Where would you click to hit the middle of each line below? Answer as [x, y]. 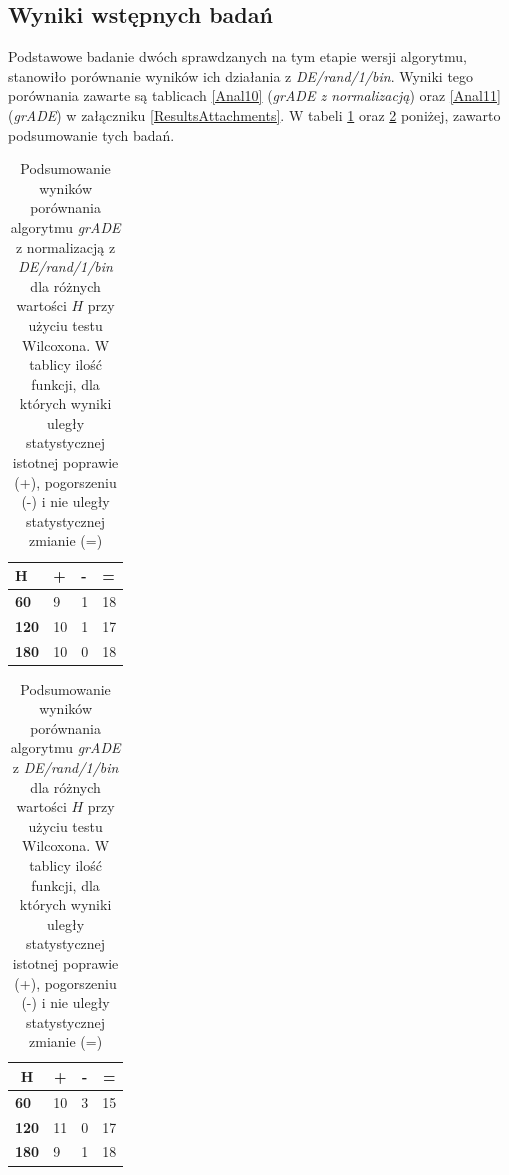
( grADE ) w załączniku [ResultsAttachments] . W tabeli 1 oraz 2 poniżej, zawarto [254, 114]
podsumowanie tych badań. [91, 134]
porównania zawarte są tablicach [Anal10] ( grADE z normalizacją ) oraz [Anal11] [254, 95]
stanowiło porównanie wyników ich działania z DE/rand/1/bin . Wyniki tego [241, 75]
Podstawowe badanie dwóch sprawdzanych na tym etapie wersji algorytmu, [238, 56]
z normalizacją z [65, 246]
